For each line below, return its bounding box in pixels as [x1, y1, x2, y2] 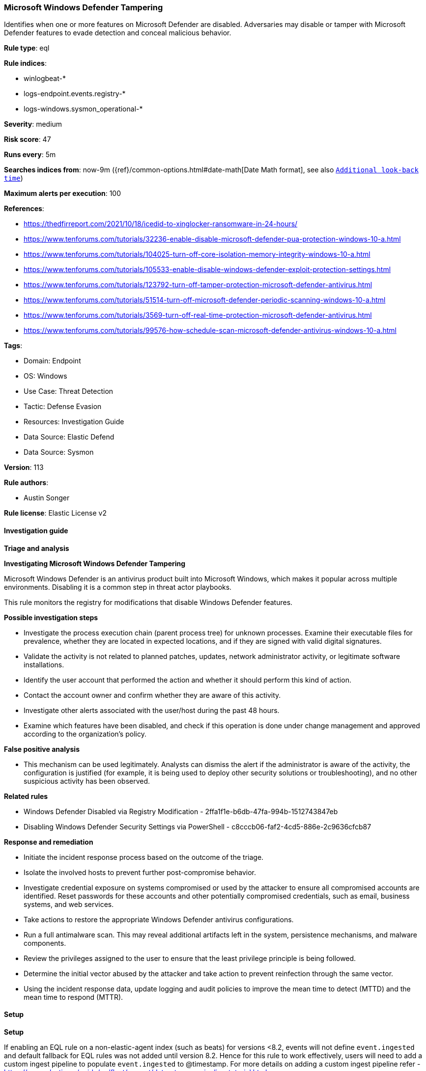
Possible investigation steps [4, 613, 98, 622]
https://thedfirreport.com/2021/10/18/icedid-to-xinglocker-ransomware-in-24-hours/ [24, 220, 298, 228]
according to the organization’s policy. [24, 729, 146, 738]
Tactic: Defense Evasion [24, 402, 102, 411]
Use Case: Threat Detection [24, 387, 114, 396]
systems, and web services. [24, 900, 114, 908]
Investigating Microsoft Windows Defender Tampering [4, 559, 186, 568]
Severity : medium [4, 120, 62, 129]
